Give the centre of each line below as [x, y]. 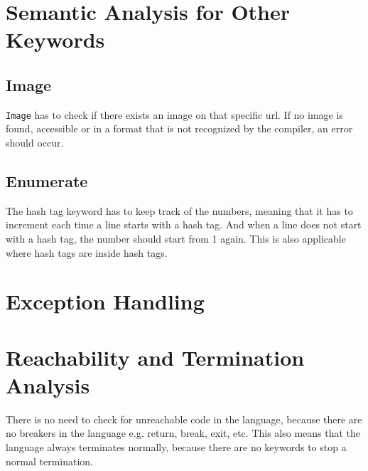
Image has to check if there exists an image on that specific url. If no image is [174, 114]
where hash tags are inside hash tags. [87, 252]
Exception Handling [105, 301]
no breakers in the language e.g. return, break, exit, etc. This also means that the [183, 433]
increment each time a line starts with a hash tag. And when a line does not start [184, 224]
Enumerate [47, 181]
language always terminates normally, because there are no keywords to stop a [176, 447]
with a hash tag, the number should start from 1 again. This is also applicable [176, 238]
